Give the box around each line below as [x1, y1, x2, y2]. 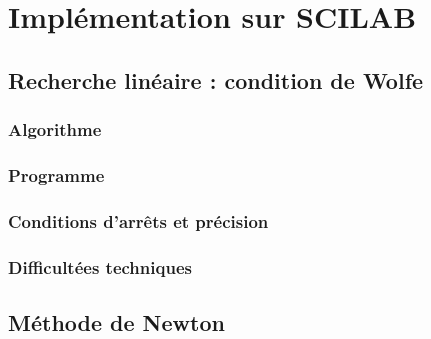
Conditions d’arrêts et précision [8, 208, 269, 233]
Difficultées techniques [8, 254, 192, 279]
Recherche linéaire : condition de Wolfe [8, 64, 424, 95]
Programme [8, 162, 105, 187]
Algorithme [8, 117, 102, 142]
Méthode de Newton [8, 306, 225, 337]
